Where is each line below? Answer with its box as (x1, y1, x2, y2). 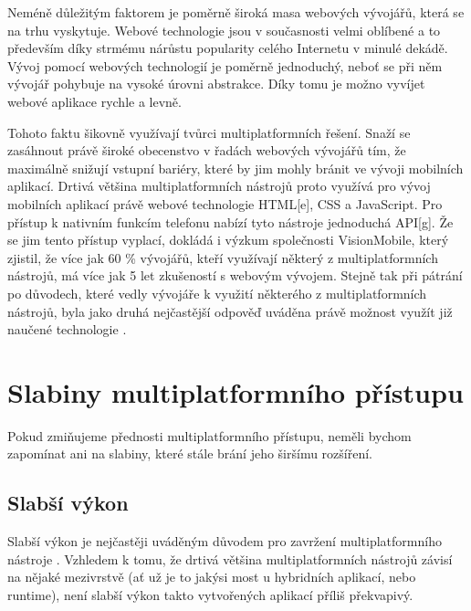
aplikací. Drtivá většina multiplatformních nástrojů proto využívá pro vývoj (7, 176, 431, 195)
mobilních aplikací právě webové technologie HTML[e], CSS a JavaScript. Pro (7, 194, 443, 213)
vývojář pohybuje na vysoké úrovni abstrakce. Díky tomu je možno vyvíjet (7, 74, 425, 93)
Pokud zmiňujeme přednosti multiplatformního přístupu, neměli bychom (7, 426, 412, 445)
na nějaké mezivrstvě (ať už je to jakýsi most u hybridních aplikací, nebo (7, 567, 416, 586)
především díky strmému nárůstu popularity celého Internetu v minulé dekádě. (7, 38, 448, 58)
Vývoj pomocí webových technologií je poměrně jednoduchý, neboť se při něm (7, 56, 443, 75)
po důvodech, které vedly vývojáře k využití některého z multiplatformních (7, 283, 427, 302)
